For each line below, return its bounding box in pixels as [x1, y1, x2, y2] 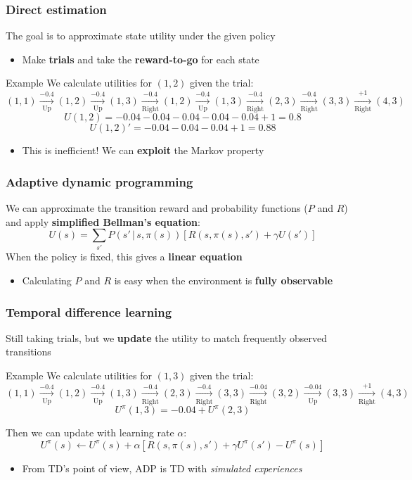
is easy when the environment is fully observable [114, 273, 333, 288]
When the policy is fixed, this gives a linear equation [6, 249, 243, 264]
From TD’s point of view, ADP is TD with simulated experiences [22, 460, 302, 475]
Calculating [22, 273, 72, 288]
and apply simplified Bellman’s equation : [6, 214, 200, 229]
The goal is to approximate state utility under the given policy [6, 28, 276, 43]
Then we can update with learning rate [6, 425, 174, 440]
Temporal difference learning [6, 303, 172, 320]
